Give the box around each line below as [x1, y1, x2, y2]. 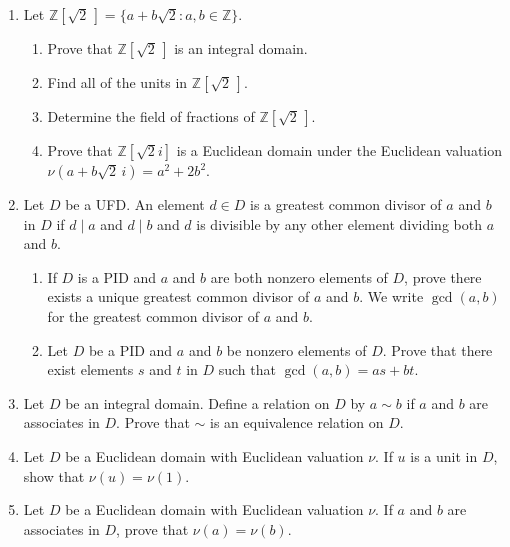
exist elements [47, 359, 134, 380]
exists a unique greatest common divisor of [47, 286, 310, 307]
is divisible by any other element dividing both [196, 213, 482, 234]
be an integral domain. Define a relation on [65, 392, 330, 413]
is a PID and [77, 266, 157, 287]
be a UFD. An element [65, 194, 205, 214]
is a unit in [410, 445, 478, 466]
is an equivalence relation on [210, 412, 384, 433]
